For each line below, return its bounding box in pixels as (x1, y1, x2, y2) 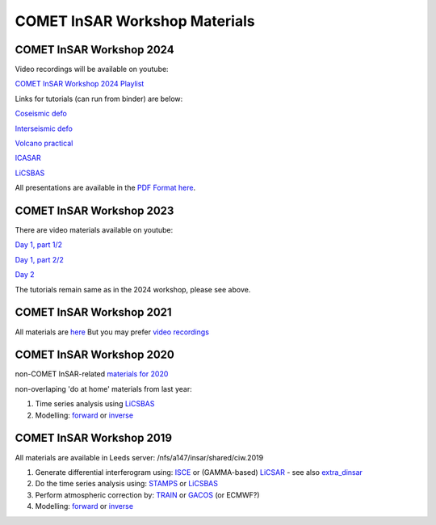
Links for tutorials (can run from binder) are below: (15, 94, 183, 103)
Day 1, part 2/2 (15, 254, 64, 264)
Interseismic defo (15, 124, 73, 133)
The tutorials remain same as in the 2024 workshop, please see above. (15, 284, 251, 294)
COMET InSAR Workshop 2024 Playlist (15, 79, 145, 89)
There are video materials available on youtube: (15, 225, 174, 235)
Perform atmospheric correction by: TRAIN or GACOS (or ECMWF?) (35, 489, 260, 500)
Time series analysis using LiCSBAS (35, 399, 155, 409)
